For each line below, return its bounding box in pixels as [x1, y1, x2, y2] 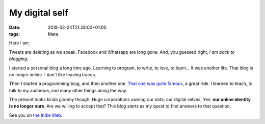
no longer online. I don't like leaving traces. [9, 71, 97, 78]
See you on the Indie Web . [9, 112, 62, 118]
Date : [9, 24, 21, 30]
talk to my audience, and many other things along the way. [9, 87, 128, 93]
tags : [9, 31, 20, 37]
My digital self [9, 7, 69, 18]
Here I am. [9, 40, 30, 46]
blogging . [9, 56, 28, 62]
